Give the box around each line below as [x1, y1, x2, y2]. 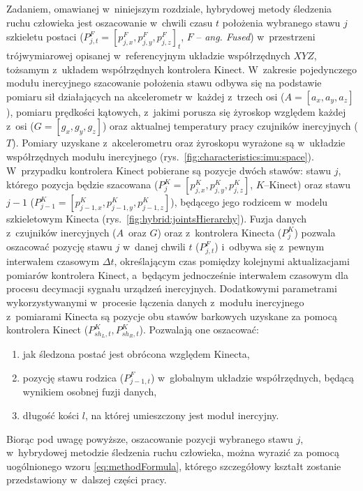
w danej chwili [122, 239, 186, 254]
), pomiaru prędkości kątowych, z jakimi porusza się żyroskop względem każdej [6, 104, 346, 119]
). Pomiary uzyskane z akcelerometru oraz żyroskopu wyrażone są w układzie [12, 135, 346, 150]
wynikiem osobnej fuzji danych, [22, 384, 157, 399]
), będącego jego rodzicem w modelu [170, 195, 328, 209]
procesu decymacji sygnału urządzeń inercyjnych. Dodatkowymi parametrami [6, 281, 337, 296]
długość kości [22, 407, 80, 422]
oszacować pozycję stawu [6, 239, 112, 254]
